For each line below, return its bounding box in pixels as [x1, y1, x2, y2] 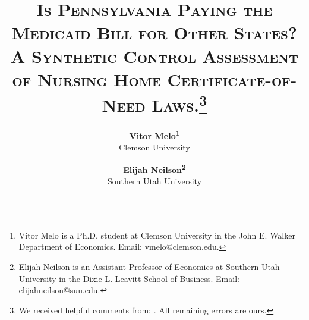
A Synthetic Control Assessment [10, 43, 299, 68]
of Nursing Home [12, 67, 161, 91]
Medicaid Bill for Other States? [11, 20, 298, 45]
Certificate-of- [167, 67, 297, 91]
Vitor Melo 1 [129, 128, 180, 142]
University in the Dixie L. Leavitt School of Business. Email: [18, 272, 239, 284]
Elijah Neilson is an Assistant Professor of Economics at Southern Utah [18, 261, 280, 273]
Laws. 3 [152, 90, 207, 117]
